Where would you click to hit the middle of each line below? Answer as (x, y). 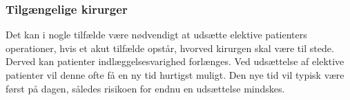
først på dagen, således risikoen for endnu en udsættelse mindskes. (145, 88)
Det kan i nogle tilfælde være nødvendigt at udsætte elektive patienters (156, 35)
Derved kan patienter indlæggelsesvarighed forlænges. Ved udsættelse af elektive (175, 61)
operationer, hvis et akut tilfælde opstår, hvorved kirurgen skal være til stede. (170, 48)
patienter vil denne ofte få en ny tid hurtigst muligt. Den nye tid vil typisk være (175, 75)
